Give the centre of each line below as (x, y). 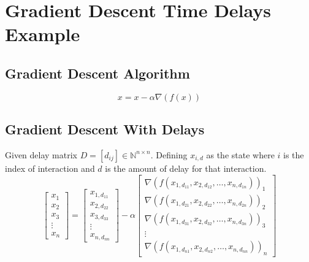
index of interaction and (50, 168)
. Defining (169, 154)
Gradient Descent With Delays (105, 129)
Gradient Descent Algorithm (97, 73)
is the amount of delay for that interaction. (186, 168)
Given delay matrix (41, 154)
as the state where (240, 154)
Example (43, 34)
